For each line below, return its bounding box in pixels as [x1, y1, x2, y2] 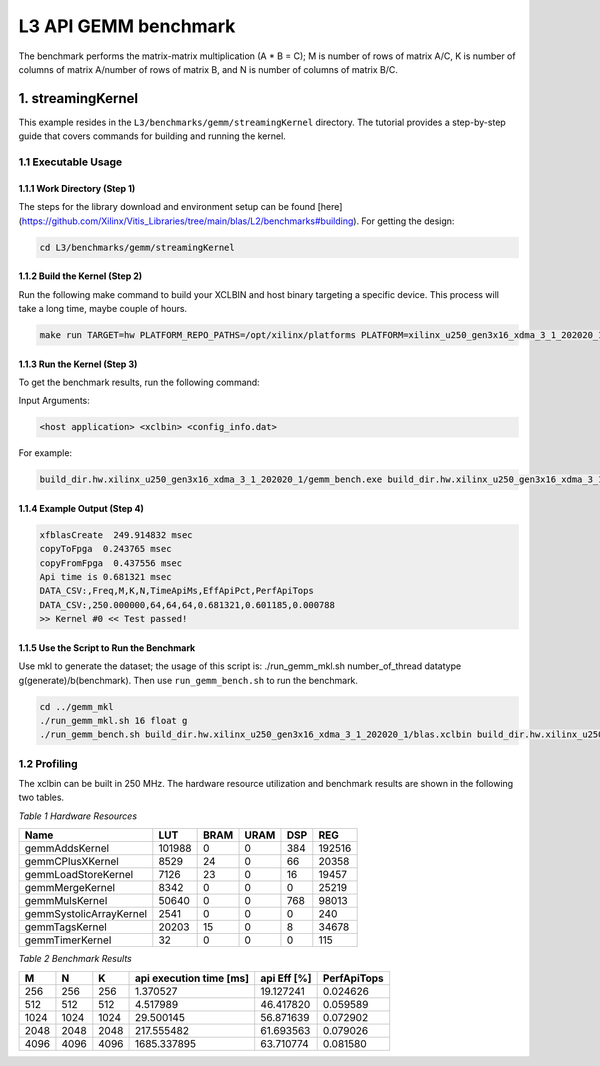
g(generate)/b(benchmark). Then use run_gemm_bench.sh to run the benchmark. [18, 674, 359, 686]
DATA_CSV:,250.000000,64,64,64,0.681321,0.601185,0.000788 [39, 599, 335, 610]
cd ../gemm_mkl [39, 701, 114, 712]
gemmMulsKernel [24, 894, 108, 908]
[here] [317, 201, 343, 213]
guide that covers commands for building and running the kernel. [18, 130, 287, 142]
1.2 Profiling [18, 756, 79, 770]
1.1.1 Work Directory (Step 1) [18, 182, 136, 194]
